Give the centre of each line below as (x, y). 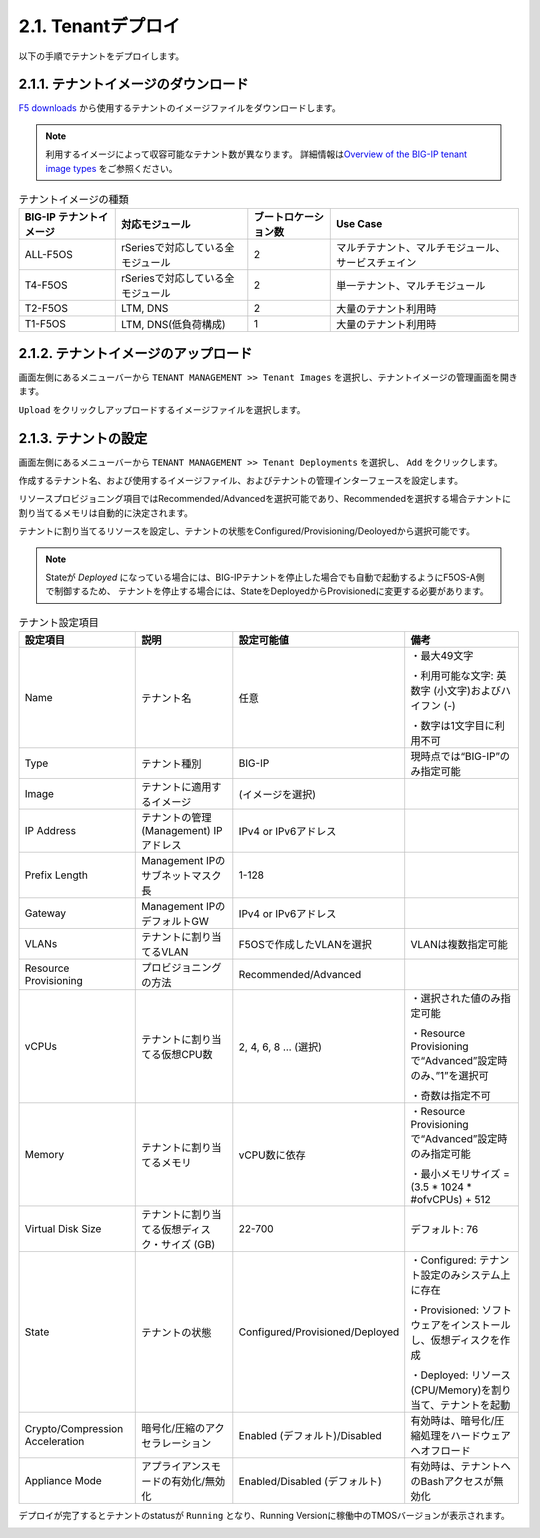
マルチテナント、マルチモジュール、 (420, 248)
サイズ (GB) (187, 1245)
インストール (480, 1325)
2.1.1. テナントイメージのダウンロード (133, 84)
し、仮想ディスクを (455, 1340)
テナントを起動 (475, 1405)
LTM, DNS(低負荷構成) (173, 325)
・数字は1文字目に (452, 726)
